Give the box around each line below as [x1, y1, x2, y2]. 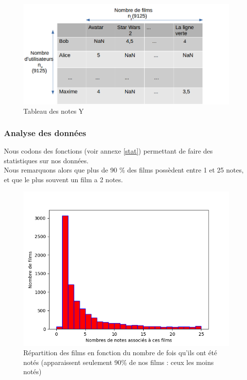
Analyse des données [4, 126, 86, 138]
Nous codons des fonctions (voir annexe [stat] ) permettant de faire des [4, 146, 213, 156]
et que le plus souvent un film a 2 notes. [4, 174, 123, 185]
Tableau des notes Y [23, 106, 84, 116]
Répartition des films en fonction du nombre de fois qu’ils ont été [23, 347, 217, 358]
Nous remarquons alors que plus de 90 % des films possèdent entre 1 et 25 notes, [4, 165, 244, 175]
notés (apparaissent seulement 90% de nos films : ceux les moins [23, 357, 214, 367]
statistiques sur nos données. [4, 155, 89, 165]
